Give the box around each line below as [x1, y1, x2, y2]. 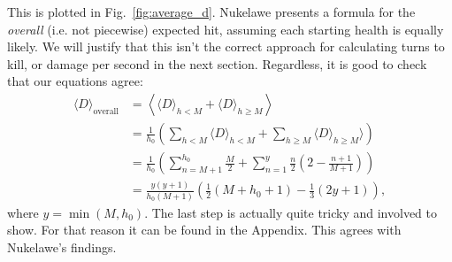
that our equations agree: [7, 72, 143, 90]
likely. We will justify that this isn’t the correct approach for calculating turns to [7, 37, 445, 56]
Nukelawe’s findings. [7, 237, 117, 256]
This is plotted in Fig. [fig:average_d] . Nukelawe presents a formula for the [7, 3, 416, 20]
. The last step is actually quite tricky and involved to [144, 203, 437, 221]
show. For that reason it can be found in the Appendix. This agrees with [7, 220, 402, 239]
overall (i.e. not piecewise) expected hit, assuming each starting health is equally [7, 19, 444, 38]
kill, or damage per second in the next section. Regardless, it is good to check [7, 54, 427, 73]
